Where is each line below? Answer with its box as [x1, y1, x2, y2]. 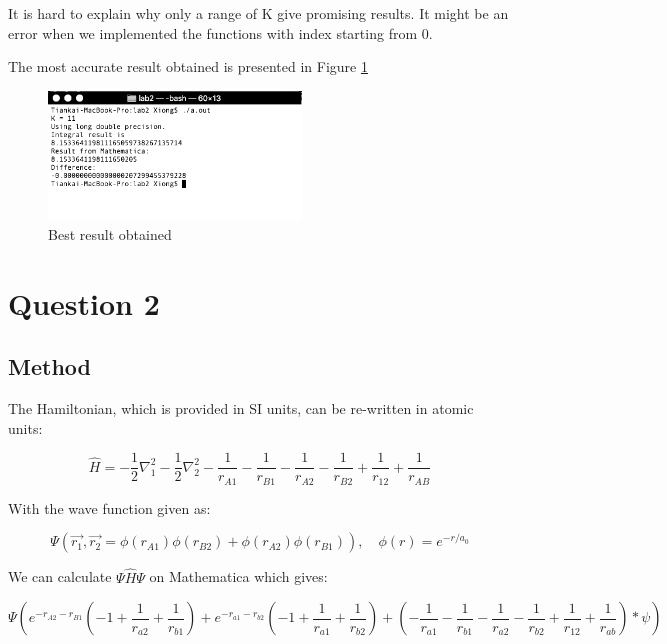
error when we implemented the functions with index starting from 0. [8, 22, 433, 43]
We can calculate [8, 566, 112, 587]
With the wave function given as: [8, 497, 211, 518]
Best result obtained [48, 223, 172, 244]
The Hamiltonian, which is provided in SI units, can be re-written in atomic [8, 398, 474, 419]
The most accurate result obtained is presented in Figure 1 [8, 56, 368, 77]
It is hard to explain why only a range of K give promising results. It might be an [8, 3, 509, 23]
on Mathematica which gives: [149, 566, 328, 587]
